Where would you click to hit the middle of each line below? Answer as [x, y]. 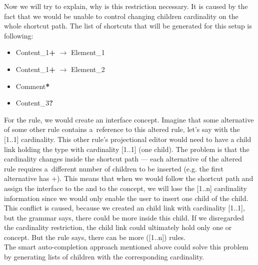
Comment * [33, 86]
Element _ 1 [88, 52]
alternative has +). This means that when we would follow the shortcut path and [129, 178]
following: [19, 35]
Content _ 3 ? [34, 103]
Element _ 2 [88, 69]
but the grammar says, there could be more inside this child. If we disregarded [124, 217]
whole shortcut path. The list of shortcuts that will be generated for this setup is [128, 26]
